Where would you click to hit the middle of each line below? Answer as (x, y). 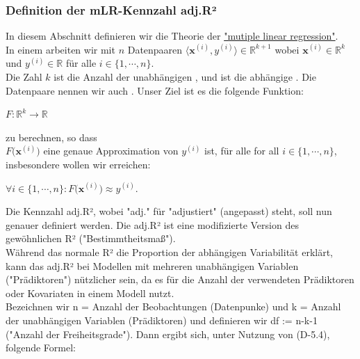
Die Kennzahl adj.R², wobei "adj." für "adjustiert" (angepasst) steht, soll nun (169, 211)
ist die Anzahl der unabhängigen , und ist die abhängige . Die (185, 77)
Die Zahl (24, 77)
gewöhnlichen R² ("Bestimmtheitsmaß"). (91, 238)
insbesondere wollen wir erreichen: (78, 164)
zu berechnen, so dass (51, 137)
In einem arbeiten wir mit (60, 49)
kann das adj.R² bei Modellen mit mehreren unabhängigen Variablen (152, 265)
